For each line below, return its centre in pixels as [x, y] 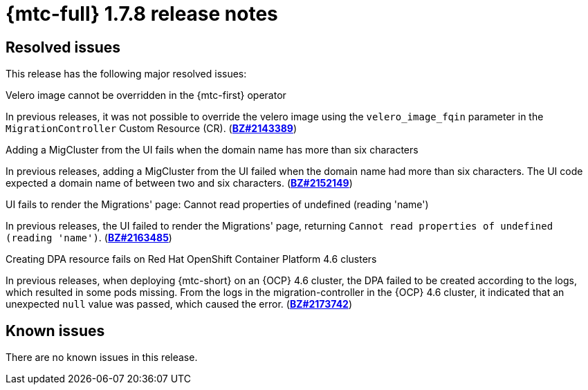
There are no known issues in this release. [102, 357]
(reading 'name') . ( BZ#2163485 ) [89, 238]
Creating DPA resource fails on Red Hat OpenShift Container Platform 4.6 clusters [191, 259]
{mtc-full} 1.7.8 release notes [142, 14]
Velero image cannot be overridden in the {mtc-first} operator [146, 95]
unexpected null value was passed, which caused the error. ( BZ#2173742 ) [179, 304]
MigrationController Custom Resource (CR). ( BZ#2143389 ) [151, 129]
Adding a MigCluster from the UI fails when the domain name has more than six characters [212, 150]
